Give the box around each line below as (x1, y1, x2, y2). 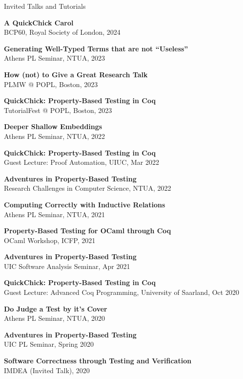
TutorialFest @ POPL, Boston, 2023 (4, 105, 112, 115)
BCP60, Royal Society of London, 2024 (4, 27, 121, 37)
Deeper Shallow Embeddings (4, 121, 102, 132)
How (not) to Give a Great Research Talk (4, 69, 148, 79)
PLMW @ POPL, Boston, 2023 (4, 79, 98, 89)
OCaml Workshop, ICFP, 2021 (4, 235, 96, 245)
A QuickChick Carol (4, 17, 74, 27)
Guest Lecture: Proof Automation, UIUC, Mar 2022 (4, 157, 160, 167)
